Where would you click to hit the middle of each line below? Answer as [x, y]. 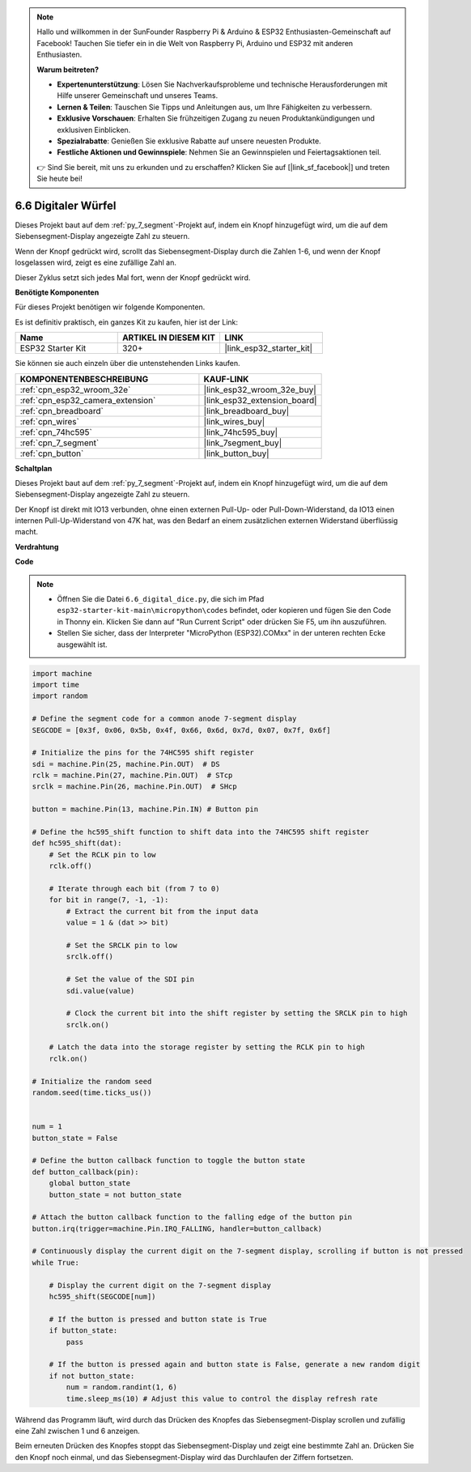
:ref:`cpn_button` [52, 453]
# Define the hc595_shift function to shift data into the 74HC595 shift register [201, 832]
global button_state [90, 1183]
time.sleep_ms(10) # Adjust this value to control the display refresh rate [222, 1398]
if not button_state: [92, 1376]
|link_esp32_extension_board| [260, 400]
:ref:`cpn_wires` [50, 421]
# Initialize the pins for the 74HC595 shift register [143, 753]
